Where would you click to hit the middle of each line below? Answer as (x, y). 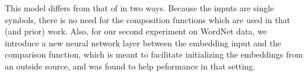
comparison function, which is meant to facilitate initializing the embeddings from (154, 54)
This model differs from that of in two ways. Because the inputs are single (139, 8)
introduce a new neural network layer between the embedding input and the (143, 42)
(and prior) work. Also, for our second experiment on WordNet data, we (136, 31)
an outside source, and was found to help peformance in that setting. (130, 66)
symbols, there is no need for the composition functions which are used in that (147, 19)
